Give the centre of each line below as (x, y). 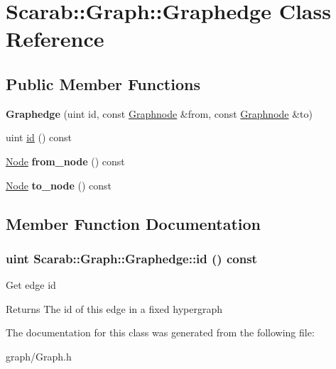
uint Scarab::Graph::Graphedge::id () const (131, 258)
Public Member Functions (103, 83)
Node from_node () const (65, 161)
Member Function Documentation (134, 223)
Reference (55, 39)
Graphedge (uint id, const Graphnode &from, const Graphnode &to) (159, 113)
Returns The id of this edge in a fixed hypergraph (114, 308)
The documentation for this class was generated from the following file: (160, 332)
